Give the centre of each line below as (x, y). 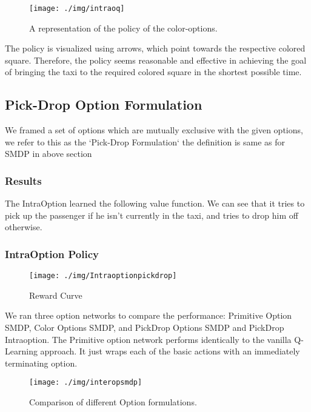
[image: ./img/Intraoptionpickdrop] (103, 276)
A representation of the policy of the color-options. (123, 28)
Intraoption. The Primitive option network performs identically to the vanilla (148, 339)
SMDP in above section (48, 154)
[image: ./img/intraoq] (77, 8)
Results (23, 180)
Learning (21, 351)
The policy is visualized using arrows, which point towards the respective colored (155, 48)
